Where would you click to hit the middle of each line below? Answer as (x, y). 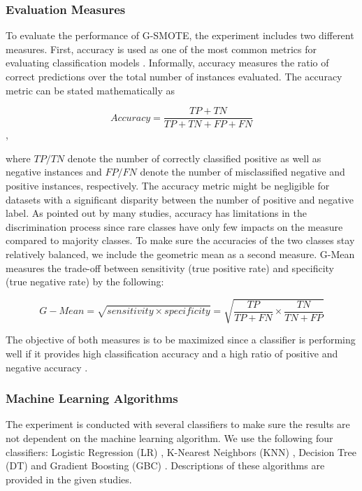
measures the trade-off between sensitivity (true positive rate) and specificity (170, 268)
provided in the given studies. (69, 479)
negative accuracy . (47, 367)
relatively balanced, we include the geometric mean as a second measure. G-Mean (180, 254)
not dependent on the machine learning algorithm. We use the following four (169, 437)
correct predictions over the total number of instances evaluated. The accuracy (174, 76)
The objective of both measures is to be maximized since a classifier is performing (181, 340)
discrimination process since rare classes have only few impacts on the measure (174, 226)
